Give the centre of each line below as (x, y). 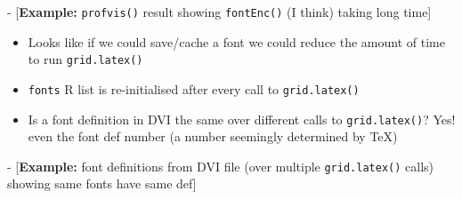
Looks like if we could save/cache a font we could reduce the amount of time (236, 41)
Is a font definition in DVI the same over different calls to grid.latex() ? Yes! (242, 119)
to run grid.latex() (85, 59)
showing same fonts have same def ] (102, 183)
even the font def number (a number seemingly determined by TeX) (213, 136)
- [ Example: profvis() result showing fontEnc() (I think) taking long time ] (219, 12)
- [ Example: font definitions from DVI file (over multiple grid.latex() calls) (220, 166)
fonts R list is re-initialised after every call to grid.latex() (194, 88)
